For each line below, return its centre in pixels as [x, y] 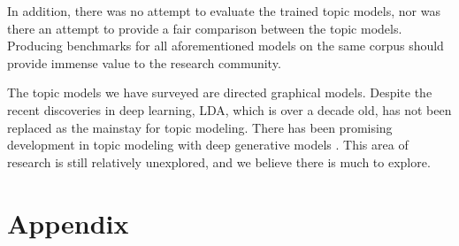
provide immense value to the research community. [144, 62]
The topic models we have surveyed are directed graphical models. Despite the [220, 92]
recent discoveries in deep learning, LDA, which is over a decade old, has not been [229, 109]
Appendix [68, 223]
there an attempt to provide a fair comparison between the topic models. [205, 28]
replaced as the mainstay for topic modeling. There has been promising [200, 127]
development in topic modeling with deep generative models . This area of [208, 145]
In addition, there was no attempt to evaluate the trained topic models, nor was [224, 11]
